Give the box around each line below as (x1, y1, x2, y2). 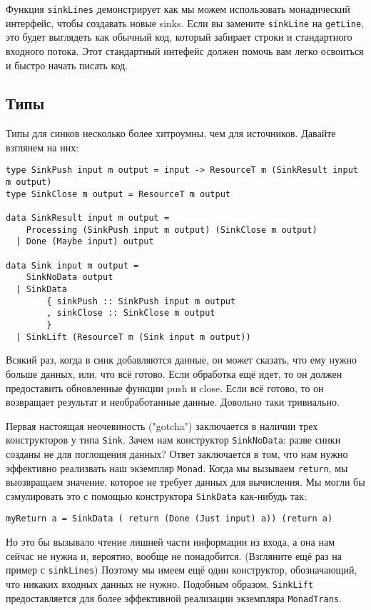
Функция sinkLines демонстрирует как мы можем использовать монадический (6, 1, 350, 16)
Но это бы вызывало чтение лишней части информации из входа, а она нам (6, 534, 335, 549)
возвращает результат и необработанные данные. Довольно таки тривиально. (6, 394, 340, 409)
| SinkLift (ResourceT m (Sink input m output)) (16, 331, 251, 342)
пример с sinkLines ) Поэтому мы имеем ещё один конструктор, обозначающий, (6, 562, 357, 577)
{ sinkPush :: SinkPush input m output (46, 296, 236, 306)
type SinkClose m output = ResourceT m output (6, 189, 230, 199)
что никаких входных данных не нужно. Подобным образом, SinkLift (6, 576, 314, 591)
